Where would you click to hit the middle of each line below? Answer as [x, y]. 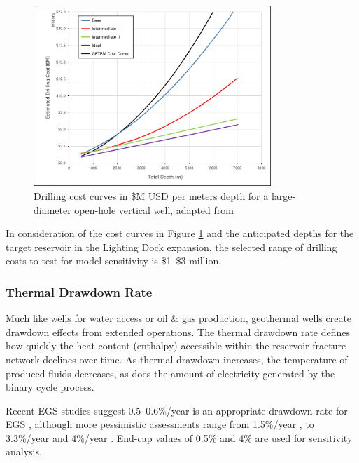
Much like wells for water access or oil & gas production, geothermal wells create [179, 318]
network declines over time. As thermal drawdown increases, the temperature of [177, 359]
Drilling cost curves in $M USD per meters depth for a [151, 195]
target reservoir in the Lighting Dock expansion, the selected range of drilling [171, 247]
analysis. [24, 451]
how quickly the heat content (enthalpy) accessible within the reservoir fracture [176, 345]
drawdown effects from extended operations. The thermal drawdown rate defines [178, 331]
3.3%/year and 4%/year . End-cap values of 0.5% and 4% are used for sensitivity [179, 437]
